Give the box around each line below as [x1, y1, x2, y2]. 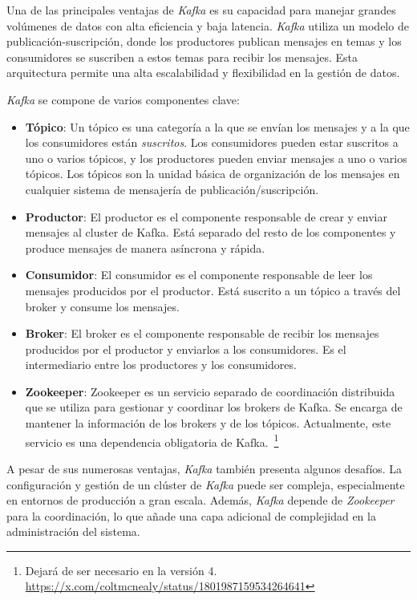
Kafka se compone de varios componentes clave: [6, 91, 240, 107]
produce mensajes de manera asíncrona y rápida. [25, 239, 265, 256]
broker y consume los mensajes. [25, 298, 180, 314]
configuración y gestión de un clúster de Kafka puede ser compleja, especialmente [6, 476, 405, 493]
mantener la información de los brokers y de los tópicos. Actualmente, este [25, 415, 391, 432]
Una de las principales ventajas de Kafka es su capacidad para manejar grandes [6, 2, 396, 18]
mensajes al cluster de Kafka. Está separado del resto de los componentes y [25, 224, 396, 241]
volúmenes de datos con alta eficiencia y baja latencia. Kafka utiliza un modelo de [6, 17, 409, 34]
